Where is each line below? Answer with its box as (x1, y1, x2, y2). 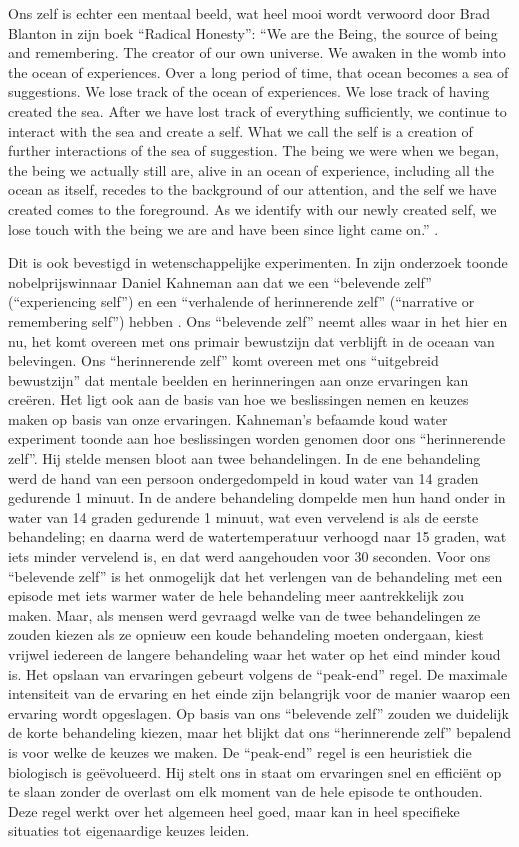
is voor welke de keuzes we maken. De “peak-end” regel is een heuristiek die (8, 741, 472, 762)
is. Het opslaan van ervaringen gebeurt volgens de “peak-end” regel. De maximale (8, 663, 508, 684)
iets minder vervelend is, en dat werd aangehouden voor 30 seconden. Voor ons (8, 546, 491, 567)
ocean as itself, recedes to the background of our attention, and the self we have (8, 179, 497, 200)
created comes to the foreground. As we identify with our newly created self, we (8, 198, 497, 219)
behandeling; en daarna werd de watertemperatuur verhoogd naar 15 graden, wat (8, 526, 507, 547)
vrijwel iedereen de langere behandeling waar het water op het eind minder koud (8, 644, 501, 664)
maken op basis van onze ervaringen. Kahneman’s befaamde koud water (8, 408, 448, 429)
